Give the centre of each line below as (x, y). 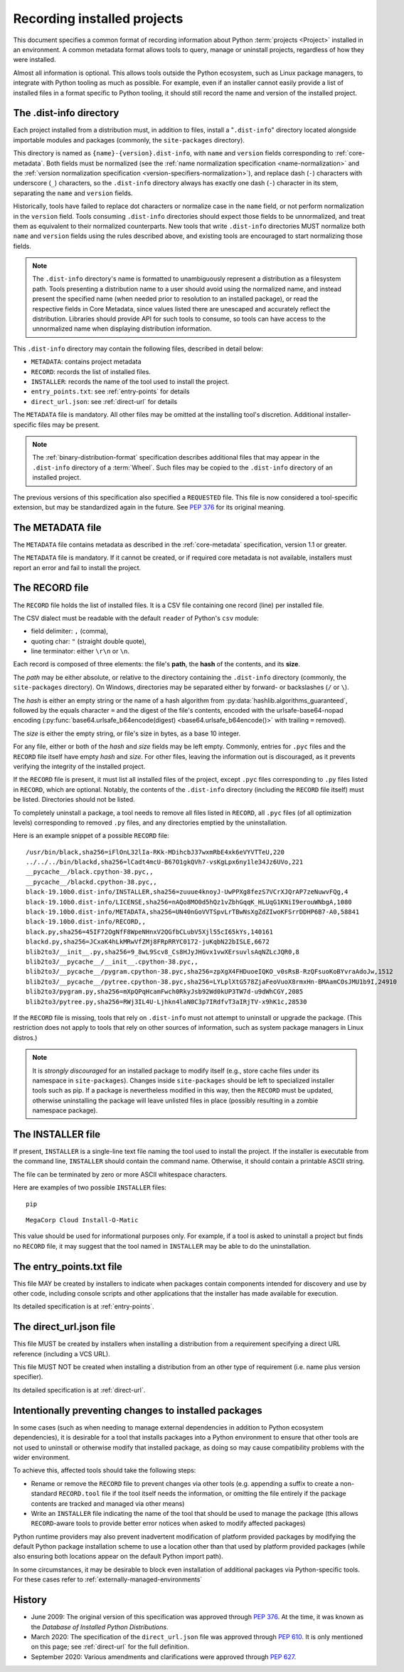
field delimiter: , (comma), (69, 631)
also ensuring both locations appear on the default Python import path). (118, 1557)
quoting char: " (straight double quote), (89, 641)
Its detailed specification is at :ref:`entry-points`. (84, 1306)
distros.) (25, 1038)
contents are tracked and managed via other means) (108, 1503)
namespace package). (65, 1110)
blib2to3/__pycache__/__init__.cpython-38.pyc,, (112, 962)
